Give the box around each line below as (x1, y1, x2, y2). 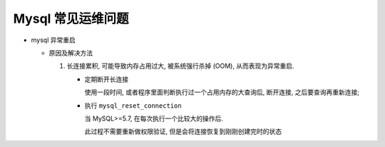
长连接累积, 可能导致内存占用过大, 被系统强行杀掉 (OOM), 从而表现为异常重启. (66, 61, 295, 71)
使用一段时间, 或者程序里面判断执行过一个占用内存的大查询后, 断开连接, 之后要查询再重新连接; (84, 88, 360, 96)
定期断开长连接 (84, 75, 128, 83)
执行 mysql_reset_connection (84, 101, 182, 110)
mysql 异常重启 (31, 36, 76, 44)
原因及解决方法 (48, 49, 93, 57)
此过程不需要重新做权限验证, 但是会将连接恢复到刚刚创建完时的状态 (84, 127, 282, 136)
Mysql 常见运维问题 (13, 11, 129, 26)
